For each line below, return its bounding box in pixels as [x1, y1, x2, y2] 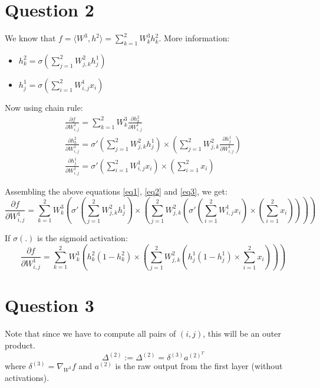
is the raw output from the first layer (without [115, 360, 283, 372]
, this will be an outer [203, 327, 281, 340]
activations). [5, 371, 50, 383]
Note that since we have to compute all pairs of [5, 327, 176, 340]
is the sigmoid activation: [37, 231, 128, 244]
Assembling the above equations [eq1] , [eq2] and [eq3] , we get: [5, 185, 227, 197]
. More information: [159, 32, 230, 44]
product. [5, 338, 35, 351]
